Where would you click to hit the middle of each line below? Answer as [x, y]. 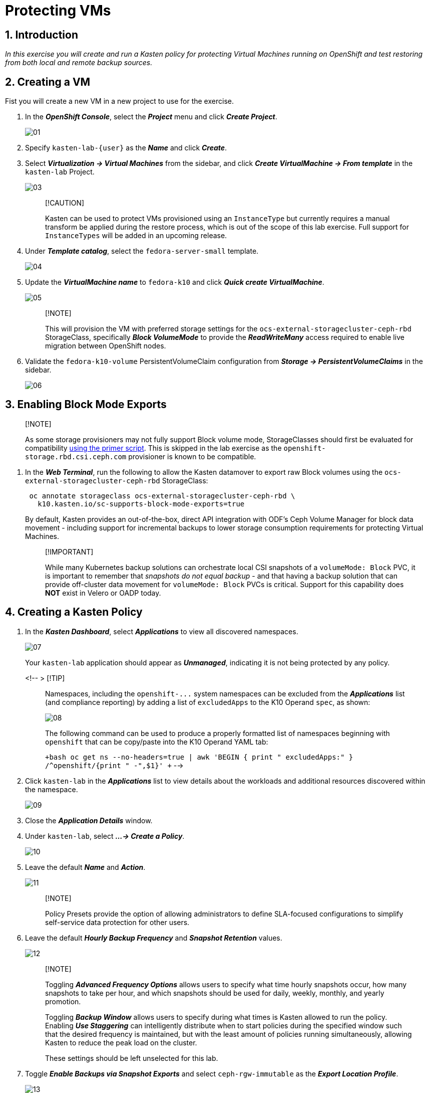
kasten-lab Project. [60, 172]
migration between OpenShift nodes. [106, 346]
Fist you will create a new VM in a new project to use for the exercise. [119, 101]
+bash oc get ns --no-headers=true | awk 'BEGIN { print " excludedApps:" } [199, 757]
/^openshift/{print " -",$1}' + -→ [114, 765]
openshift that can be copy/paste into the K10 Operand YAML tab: [157, 742]
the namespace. [52, 789]
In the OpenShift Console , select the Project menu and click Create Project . [151, 117]
